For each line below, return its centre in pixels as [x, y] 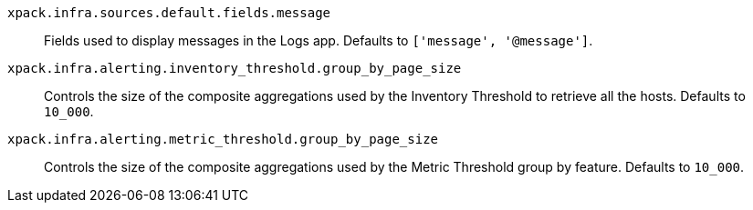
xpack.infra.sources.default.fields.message [169, 13]
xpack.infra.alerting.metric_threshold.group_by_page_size [223, 139]
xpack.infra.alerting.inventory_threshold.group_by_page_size [235, 68]
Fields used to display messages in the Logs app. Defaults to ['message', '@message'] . [319, 40]
